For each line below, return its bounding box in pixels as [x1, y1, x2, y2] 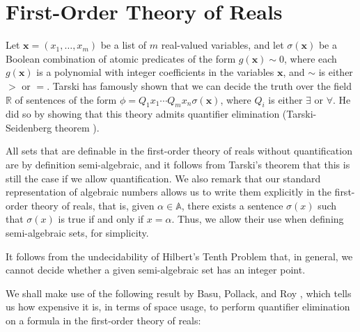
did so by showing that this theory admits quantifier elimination [6, 106, 280, 121]
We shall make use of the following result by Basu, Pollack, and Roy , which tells [6, 285, 352, 300]
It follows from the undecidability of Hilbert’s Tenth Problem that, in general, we [6, 248, 353, 263]
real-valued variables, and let [161, 38, 284, 52]
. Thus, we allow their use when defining [171, 212, 344, 226]
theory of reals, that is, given [31, 198, 155, 212]
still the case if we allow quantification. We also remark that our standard [6, 171, 321, 185]
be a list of [100, 38, 147, 52]
